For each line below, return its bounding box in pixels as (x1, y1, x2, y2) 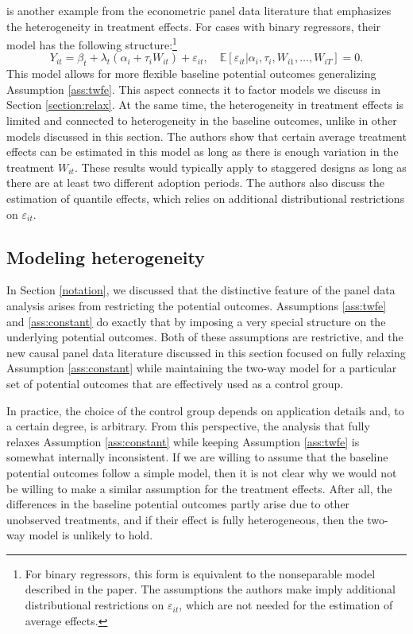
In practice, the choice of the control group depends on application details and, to (6, 402, 404, 418)
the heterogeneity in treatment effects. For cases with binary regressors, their (6, 18, 381, 34)
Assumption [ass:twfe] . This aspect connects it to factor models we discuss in (6, 80, 380, 97)
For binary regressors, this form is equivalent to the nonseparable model (25, 565, 376, 581)
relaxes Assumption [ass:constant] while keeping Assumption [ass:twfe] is (6, 433, 360, 449)
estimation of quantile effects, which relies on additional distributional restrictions (6, 189, 405, 206)
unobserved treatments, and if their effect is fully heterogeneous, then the (6, 511, 364, 527)
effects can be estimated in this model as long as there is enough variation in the (6, 143, 399, 160)
